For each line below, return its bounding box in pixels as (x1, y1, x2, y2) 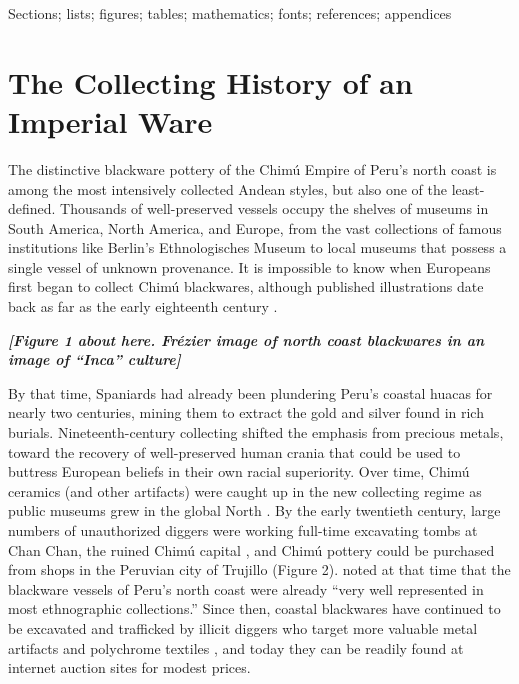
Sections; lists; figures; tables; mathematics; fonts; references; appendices (8, 3, 452, 23)
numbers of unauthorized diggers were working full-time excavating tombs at (8, 520, 478, 540)
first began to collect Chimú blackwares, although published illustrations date (8, 276, 484, 297)
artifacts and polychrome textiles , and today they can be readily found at (8, 637, 464, 658)
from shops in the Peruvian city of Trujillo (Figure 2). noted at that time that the (8, 559, 511, 580)
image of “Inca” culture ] (8, 349, 181, 370)
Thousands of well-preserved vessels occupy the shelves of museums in (60, 198, 489, 219)
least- (451, 178, 485, 199)
